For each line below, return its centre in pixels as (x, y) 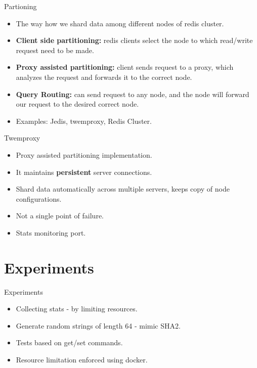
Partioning (20, 6)
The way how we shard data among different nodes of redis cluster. (120, 23)
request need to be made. (55, 50)
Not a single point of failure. (60, 216)
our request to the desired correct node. (77, 104)
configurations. (39, 198)
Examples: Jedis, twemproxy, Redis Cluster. (84, 121)
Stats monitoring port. (51, 232)
